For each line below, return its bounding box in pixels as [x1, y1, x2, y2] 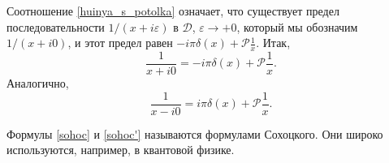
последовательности [6, 18, 105, 35]
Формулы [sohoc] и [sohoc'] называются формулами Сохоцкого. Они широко [6, 125, 383, 142]
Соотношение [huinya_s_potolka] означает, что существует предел [6, 2, 339, 19]
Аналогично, [6, 75, 69, 92]
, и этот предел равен [67, 34, 173, 51]
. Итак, [256, 34, 291, 51]
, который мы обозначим [236, 18, 358, 35]
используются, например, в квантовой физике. [6, 141, 235, 158]
